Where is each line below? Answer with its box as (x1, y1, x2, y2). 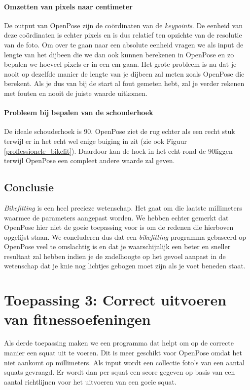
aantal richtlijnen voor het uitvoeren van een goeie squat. (4, 376, 177, 387)
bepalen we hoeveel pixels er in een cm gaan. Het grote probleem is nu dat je (4, 59, 237, 69)
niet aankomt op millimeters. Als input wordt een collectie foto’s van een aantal (4, 357, 245, 367)
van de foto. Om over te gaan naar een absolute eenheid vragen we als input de (4, 39, 244, 49)
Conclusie (4, 179, 54, 195)
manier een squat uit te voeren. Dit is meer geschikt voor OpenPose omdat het (4, 347, 243, 357)
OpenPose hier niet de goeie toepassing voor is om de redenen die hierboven (4, 222, 234, 232)
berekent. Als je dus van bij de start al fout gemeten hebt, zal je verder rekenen (4, 78, 245, 88)
